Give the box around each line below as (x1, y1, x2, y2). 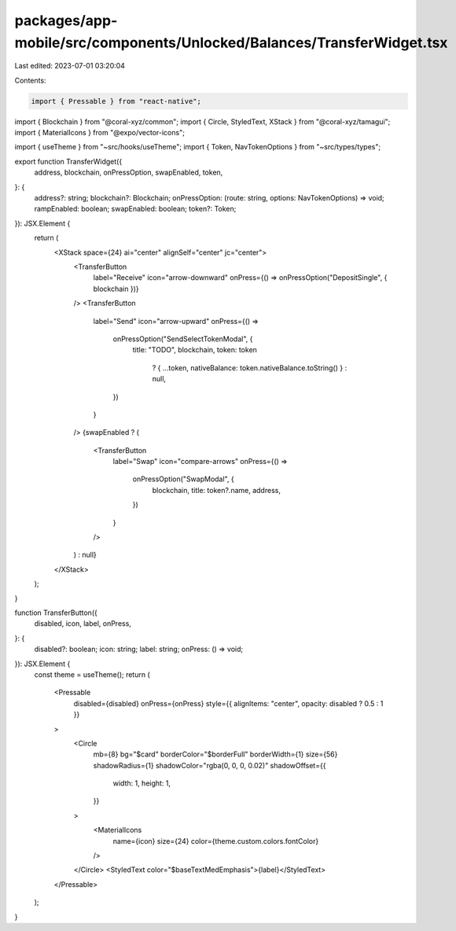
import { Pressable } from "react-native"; (31, 97, 202, 105)
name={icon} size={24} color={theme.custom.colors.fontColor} (112, 836, 319, 845)
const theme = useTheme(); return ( (34, 669, 151, 679)
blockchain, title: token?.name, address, (152, 485, 281, 495)
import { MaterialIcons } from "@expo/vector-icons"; (14, 128, 185, 138)
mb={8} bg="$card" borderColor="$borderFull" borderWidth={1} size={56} (93, 749, 338, 759)
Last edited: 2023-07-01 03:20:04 (14, 61, 126, 71)
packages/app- (14, 12, 118, 29)
